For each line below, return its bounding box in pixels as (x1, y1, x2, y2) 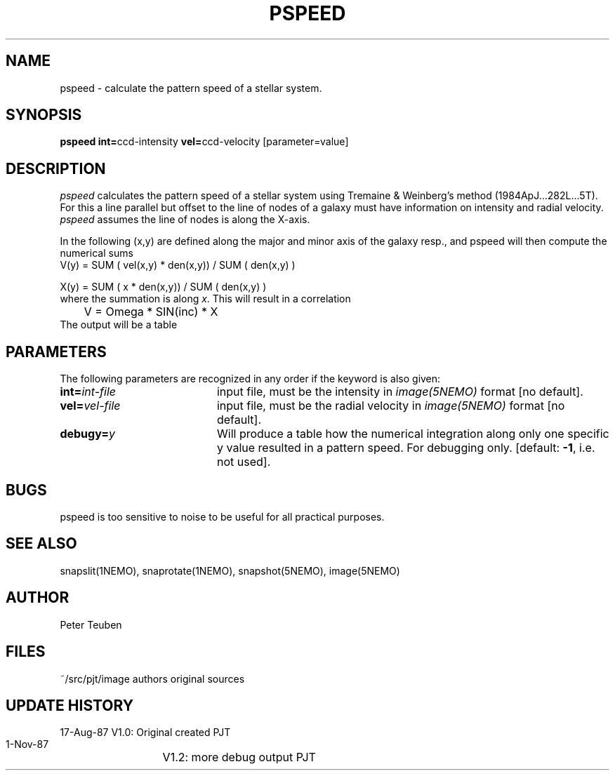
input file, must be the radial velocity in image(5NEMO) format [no (216, 399, 565, 413)
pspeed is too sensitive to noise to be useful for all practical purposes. (60, 510, 385, 523)
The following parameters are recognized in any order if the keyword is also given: (60, 373, 441, 385)
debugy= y (60, 427, 116, 441)
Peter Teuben (60, 618, 122, 631)
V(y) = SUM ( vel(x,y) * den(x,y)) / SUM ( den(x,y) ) (60, 259, 296, 272)
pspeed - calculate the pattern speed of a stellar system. (60, 81, 322, 94)
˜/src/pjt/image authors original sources (60, 672, 245, 685)
